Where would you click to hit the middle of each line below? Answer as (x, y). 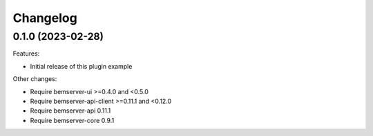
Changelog (45, 18)
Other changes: (35, 79)
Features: (26, 54)
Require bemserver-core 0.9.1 (72, 120)
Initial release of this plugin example (81, 66)
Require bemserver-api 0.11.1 (70, 111)
